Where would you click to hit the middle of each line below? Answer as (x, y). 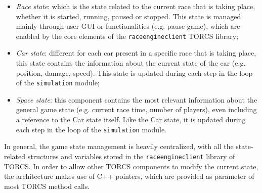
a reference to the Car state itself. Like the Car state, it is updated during (131, 119)
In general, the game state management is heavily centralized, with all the (119, 146)
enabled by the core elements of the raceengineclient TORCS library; (127, 36)
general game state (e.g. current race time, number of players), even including (136, 109)
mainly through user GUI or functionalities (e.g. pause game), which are (128, 26)
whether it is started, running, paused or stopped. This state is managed (128, 16)
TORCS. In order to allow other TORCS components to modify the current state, (131, 166)
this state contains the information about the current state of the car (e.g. (131, 63)
